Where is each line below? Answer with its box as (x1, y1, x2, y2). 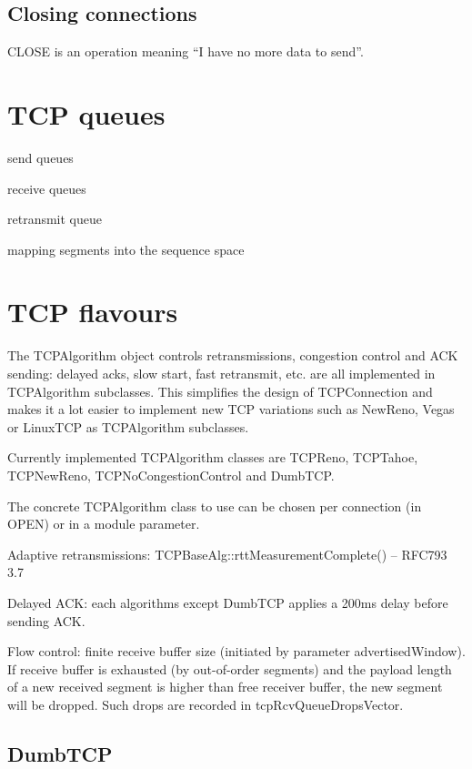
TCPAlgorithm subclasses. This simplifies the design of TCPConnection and (7, 381, 433, 400)
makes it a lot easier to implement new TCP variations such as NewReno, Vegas (7, 400, 455, 419)
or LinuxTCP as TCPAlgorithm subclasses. (7, 417, 249, 436)
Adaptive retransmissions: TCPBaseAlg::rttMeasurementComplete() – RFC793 (7, 544, 447, 563)
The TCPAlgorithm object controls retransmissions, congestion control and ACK (7, 346, 458, 365)
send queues (7, 147, 74, 167)
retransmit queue (7, 209, 102, 228)
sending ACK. (7, 611, 85, 630)
